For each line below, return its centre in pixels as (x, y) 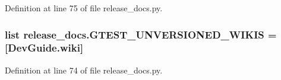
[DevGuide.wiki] (44, 48)
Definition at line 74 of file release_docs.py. (84, 70)
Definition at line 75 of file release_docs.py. (84, 8)
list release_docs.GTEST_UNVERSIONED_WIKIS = (141, 34)
